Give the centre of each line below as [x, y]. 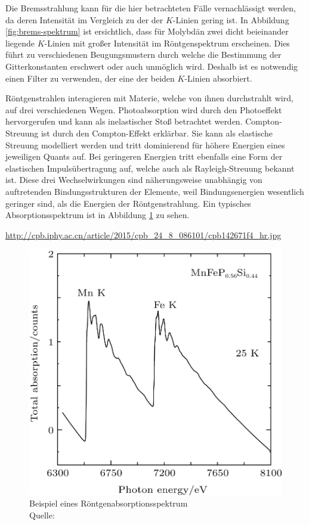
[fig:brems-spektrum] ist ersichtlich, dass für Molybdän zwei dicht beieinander [147, 31]
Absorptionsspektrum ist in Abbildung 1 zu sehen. [98, 215]
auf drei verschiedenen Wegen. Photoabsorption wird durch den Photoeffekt [144, 109]
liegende [20, 43]
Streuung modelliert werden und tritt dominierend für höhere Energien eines [145, 145]
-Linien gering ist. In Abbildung [231, 19]
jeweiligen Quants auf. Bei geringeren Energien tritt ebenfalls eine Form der [144, 156]
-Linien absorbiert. [218, 78]
